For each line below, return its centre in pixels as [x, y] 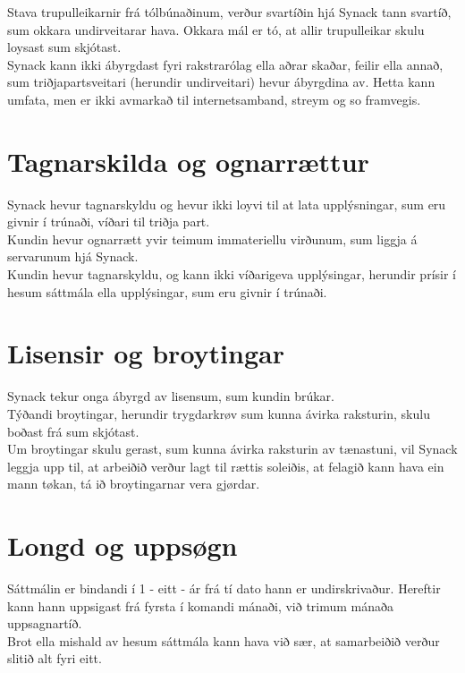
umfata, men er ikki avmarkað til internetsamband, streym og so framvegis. [214, 99]
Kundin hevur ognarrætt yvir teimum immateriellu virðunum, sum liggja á [212, 239]
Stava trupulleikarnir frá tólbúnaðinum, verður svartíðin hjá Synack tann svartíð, [229, 12]
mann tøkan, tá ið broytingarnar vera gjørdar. [134, 484]
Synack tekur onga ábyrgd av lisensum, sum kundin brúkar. [171, 396]
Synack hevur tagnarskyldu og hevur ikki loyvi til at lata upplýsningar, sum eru [227, 204]
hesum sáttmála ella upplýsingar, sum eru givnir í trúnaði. [167, 291]
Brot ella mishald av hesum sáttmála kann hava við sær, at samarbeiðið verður [224, 640]
